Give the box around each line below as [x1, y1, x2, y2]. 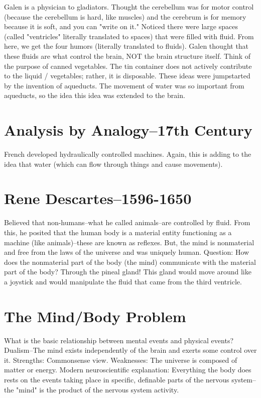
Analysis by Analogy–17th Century [4, 120, 252, 140]
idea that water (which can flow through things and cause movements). [4, 158, 223, 169]
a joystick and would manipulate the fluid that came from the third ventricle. [4, 276, 242, 286]
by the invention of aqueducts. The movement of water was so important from [4, 80, 244, 90]
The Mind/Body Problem [4, 306, 186, 326]
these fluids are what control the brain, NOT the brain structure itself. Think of [4, 50, 250, 61]
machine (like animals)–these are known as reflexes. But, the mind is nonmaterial [4, 237, 254, 247]
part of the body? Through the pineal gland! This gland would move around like [4, 266, 251, 277]
